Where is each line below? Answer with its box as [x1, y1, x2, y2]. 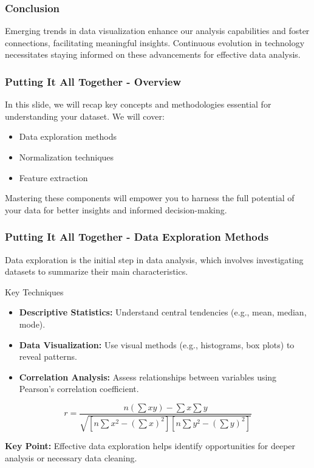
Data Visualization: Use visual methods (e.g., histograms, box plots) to [19, 338, 295, 351]
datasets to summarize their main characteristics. [5, 265, 188, 278]
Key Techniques [5, 285, 64, 298]
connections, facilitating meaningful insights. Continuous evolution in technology [5, 36, 305, 49]
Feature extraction [19, 171, 88, 184]
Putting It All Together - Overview [5, 74, 182, 89]
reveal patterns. [19, 350, 77, 363]
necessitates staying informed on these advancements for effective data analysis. [5, 48, 301, 61]
